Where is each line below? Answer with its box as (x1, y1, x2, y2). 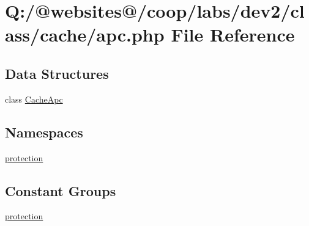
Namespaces (5, 122, 83, 141)
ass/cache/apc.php (5, 22, 165, 47)
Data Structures (5, 64, 109, 82)
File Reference (171, 22, 295, 47)
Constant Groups (5, 181, 116, 200)
